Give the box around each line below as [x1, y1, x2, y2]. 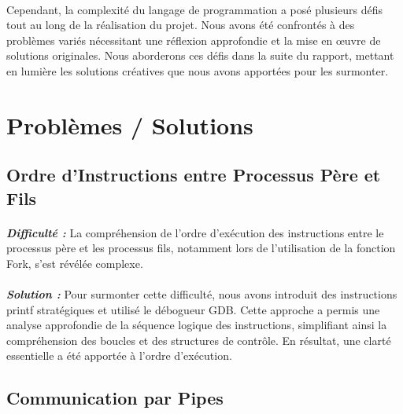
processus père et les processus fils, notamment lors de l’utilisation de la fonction [6, 240, 396, 256]
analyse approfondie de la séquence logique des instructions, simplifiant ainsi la [6, 317, 387, 333]
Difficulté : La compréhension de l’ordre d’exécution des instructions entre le [6, 224, 384, 240]
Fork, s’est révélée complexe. [6, 255, 143, 271]
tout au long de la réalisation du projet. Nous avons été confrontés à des [6, 16, 355, 33]
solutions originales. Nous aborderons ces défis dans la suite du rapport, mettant [6, 47, 394, 64]
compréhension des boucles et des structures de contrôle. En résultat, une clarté [6, 332, 391, 348]
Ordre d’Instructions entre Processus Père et [6, 163, 381, 187]
